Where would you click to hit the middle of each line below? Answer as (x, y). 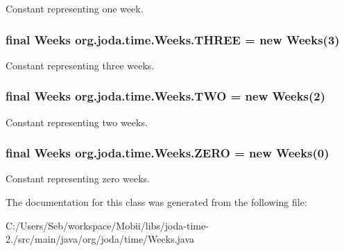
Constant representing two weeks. (77, 122)
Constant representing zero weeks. (78, 179)
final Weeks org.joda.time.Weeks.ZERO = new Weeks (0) (167, 153)
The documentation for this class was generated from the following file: (156, 202)
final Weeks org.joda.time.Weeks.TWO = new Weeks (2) (166, 96)
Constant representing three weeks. (80, 65)
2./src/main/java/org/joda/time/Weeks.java (100, 239)
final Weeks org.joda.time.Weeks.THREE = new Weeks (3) (173, 39)
